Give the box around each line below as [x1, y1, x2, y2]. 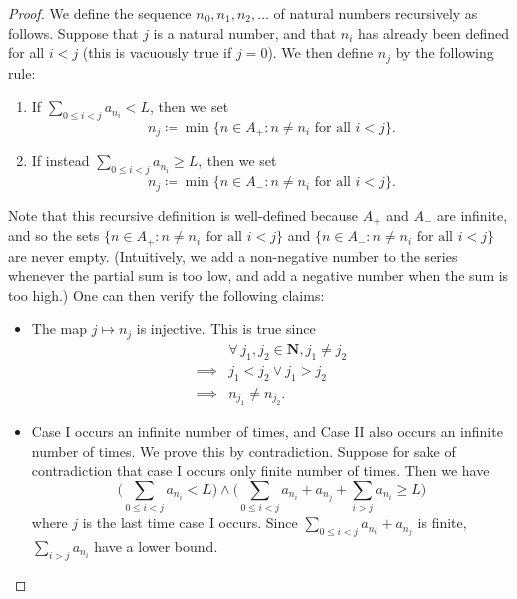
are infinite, [437, 204, 508, 225]
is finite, [417, 512, 467, 533]
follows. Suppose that [8, 22, 139, 43]
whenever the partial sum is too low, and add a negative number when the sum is [8, 265, 509, 286]
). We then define [267, 42, 374, 63]
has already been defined [358, 22, 510, 43]
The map [31, 318, 88, 339]
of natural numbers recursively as [273, 3, 478, 23]
